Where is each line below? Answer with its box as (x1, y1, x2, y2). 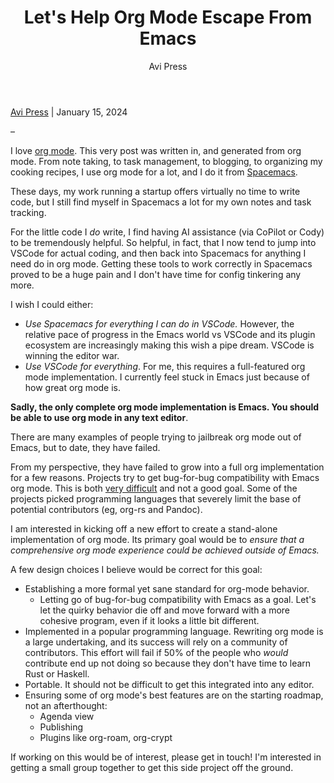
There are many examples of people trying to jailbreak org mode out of (10, 431, 302, 443)
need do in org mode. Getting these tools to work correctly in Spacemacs (10, 257, 313, 270)
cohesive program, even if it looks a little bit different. (39, 614, 260, 626)
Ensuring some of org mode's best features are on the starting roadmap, (24, 689, 324, 701)
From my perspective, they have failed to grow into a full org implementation (10, 461, 325, 473)
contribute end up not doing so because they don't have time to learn (24, 657, 312, 669)
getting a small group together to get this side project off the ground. (10, 761, 294, 773)
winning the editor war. (24, 349, 120, 361)
